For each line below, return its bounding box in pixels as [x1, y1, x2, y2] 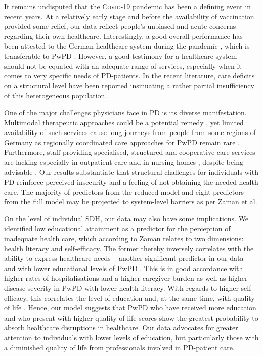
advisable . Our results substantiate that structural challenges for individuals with [4, 166, 258, 177]
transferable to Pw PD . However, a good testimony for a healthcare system [4, 50, 237, 61]
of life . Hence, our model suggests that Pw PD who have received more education [4, 302, 256, 313]
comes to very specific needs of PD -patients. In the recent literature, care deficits [4, 70, 255, 81]
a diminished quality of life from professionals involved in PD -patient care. [4, 342, 235, 352]
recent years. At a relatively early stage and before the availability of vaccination [4, 11, 254, 21]
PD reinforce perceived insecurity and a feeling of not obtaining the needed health [4, 176, 258, 187]
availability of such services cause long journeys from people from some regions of [4, 127, 256, 138]
